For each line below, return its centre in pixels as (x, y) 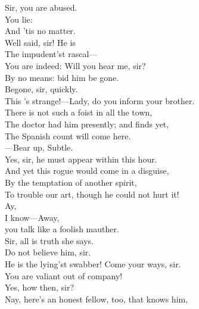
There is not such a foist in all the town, (79, 112)
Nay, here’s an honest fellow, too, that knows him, (97, 299)
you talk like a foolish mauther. (62, 229)
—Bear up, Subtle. (39, 147)
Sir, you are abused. (41, 7)
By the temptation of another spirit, (71, 182)
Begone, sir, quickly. (41, 89)
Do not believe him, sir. (48, 252)
